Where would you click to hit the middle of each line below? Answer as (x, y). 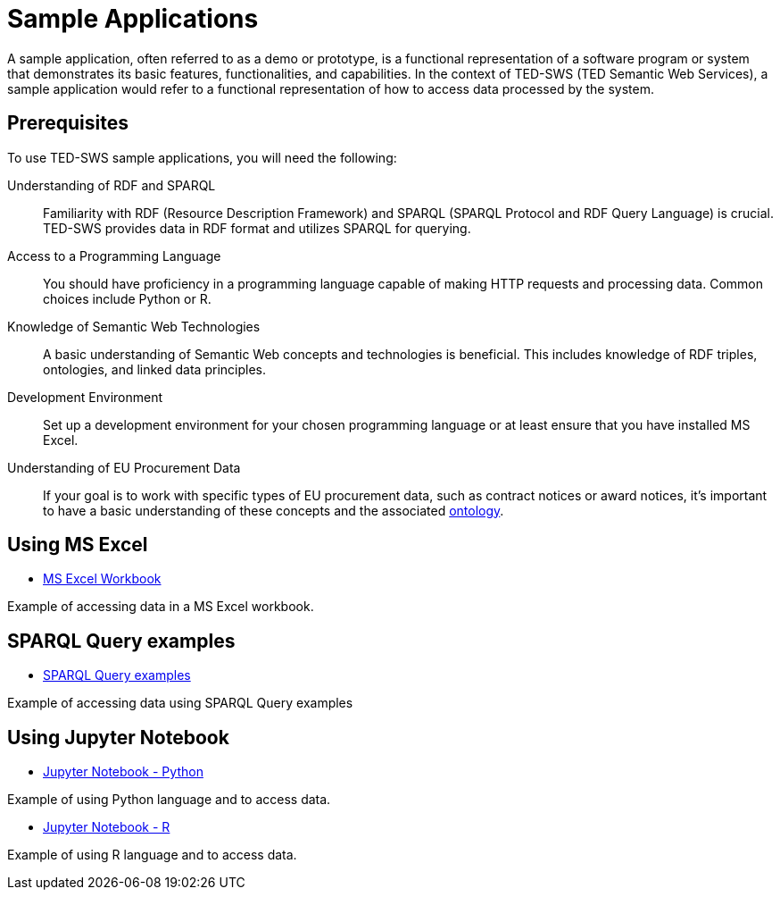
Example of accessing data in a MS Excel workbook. (161, 607)
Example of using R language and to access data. (152, 855)
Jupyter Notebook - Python (123, 772)
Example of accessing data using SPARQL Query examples (180, 703)
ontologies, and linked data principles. (154, 369)
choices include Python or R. (127, 298)
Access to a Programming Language (114, 256)
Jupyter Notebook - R (107, 827)
